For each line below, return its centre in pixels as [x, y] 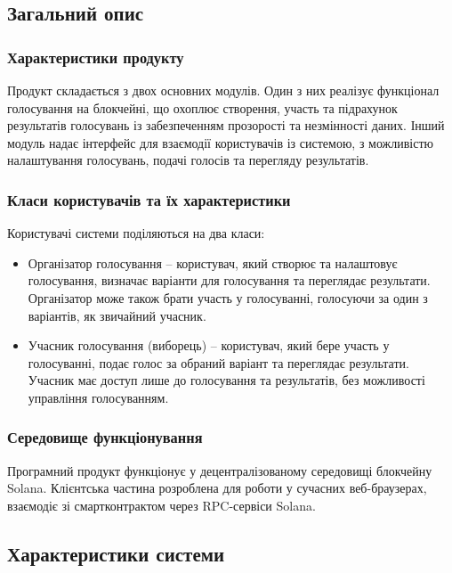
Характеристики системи [116, 553]
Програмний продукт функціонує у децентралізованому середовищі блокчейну [220, 470]
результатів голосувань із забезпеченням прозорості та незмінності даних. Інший [226, 125]
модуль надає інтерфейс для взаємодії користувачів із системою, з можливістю [221, 142]
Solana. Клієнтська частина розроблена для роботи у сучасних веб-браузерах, [217, 488]
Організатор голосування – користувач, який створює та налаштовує [213, 262]
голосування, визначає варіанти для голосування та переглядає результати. [229, 280]
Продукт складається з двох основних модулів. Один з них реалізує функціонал [223, 90]
